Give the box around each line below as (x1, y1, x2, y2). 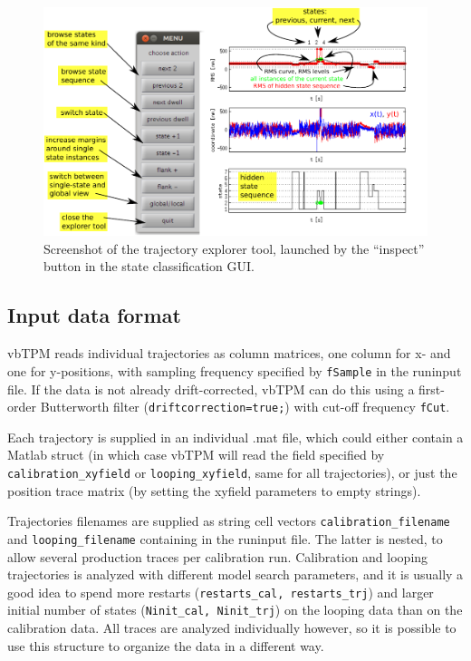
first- (418, 379, 445, 398)
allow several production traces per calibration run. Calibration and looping (7, 547, 428, 566)
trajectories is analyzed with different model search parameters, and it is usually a (7, 565, 464, 584)
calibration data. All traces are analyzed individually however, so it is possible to (7, 618, 457, 637)
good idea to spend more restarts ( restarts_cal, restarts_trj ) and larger (7, 582, 434, 601)
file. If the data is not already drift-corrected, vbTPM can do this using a (7, 379, 415, 398)
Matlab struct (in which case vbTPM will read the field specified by (7, 445, 385, 464)
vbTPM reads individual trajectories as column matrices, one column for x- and (7, 344, 451, 363)
